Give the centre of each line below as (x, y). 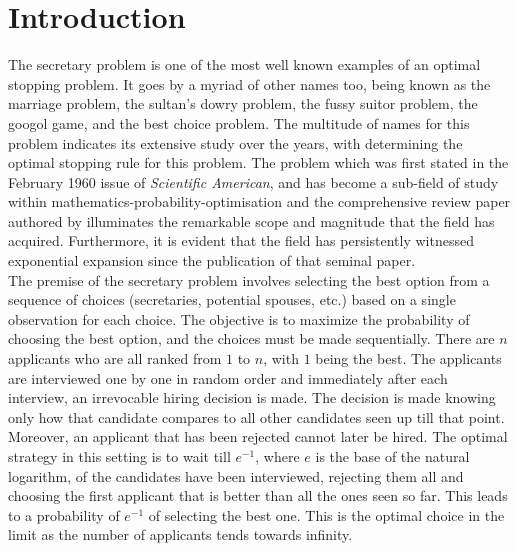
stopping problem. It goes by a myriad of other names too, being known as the (249, 83)
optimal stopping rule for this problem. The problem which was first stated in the (258, 162)
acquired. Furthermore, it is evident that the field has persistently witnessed (241, 240)
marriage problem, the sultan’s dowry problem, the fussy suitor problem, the (243, 103)
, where (277, 456)
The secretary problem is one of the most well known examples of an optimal (244, 64)
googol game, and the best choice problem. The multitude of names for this (239, 122)
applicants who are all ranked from (115, 358)
